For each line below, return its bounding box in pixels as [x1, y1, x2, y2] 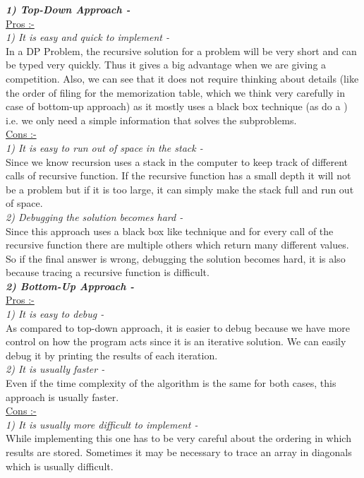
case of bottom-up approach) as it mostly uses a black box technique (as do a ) [6, 99, 348, 114]
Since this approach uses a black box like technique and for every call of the [6, 223, 334, 238]
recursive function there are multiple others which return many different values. [6, 237, 349, 252]
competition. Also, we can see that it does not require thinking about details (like [6, 71, 359, 85]
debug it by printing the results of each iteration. [6, 347, 218, 362]
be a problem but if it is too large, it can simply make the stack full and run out [6, 181, 354, 196]
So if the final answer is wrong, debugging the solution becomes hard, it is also [6, 251, 346, 265]
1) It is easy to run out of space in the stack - [6, 140, 203, 155]
